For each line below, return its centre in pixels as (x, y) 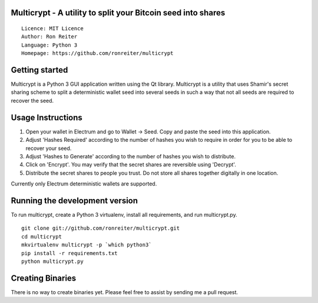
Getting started (39, 70)
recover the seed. (32, 100)
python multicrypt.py (52, 261)
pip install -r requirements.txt (69, 253)
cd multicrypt (42, 237)
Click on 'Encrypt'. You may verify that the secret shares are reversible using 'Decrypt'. (131, 165)
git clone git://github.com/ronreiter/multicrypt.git (100, 228)
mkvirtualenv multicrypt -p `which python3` (87, 245)
